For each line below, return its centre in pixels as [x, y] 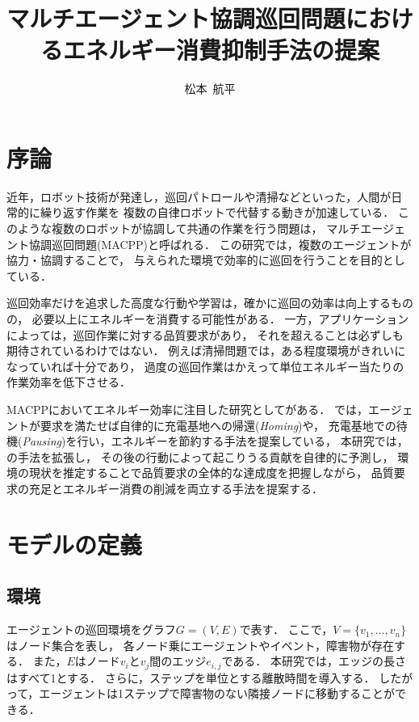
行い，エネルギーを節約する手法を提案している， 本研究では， [243, 441]
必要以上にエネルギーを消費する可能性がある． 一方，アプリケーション [220, 319]
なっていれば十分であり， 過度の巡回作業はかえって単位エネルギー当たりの [205, 366]
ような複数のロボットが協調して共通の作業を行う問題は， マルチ [189, 228]
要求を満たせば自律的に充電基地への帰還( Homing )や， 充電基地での [218, 425]
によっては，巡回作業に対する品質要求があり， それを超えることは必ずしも [205, 334]
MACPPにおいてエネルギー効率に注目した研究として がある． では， [187, 409]
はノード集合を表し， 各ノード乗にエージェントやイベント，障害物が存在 [200, 645]
